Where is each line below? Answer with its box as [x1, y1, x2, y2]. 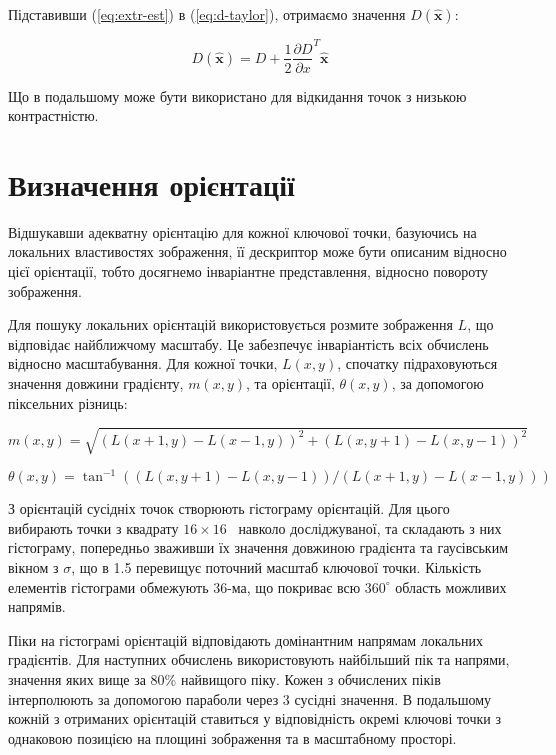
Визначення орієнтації [8, 163, 295, 204]
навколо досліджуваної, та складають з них [238, 517, 502, 538]
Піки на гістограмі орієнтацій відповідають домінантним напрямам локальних [8, 629, 483, 650]
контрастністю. [8, 105, 99, 126]
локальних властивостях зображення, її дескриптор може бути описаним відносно [8, 241, 507, 262]
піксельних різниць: [8, 392, 128, 413]
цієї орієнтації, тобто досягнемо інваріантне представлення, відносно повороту [8, 261, 489, 282]
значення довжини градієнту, [8, 373, 184, 394]
